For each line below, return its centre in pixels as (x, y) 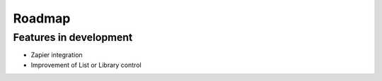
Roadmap (42, 18)
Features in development (73, 37)
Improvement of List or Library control (86, 65)
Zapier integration (57, 55)
